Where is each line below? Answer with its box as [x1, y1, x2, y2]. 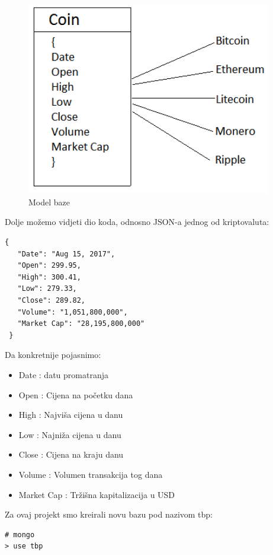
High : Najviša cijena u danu [18, 408, 123, 421]
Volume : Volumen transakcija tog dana [18, 468, 163, 480]
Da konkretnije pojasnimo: [5, 348, 101, 361]
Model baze [28, 195, 70, 208]
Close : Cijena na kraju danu [18, 448, 124, 461]
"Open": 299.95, [17, 261, 81, 270]
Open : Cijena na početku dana [18, 388, 133, 401]
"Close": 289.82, [17, 296, 86, 305]
